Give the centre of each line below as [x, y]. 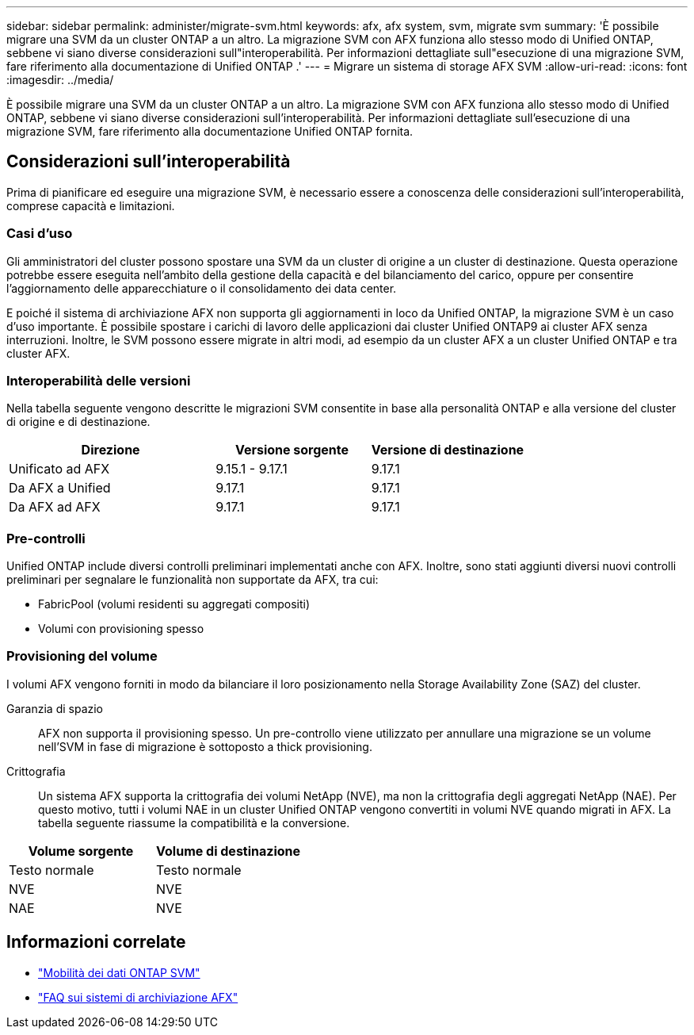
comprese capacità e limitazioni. [91, 205]
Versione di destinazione [448, 450]
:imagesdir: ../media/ [60, 80]
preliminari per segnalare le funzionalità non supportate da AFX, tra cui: [193, 580]
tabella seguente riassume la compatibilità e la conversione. [194, 822]
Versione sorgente [292, 450]
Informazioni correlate [96, 942]
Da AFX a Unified [60, 488]
